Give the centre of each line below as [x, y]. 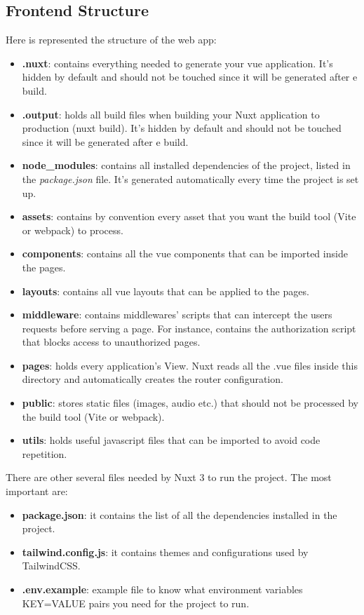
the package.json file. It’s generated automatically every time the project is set [190, 178]
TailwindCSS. [51, 566]
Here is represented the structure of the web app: [111, 40]
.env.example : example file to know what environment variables [162, 589]
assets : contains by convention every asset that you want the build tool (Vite [189, 216]
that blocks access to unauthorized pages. [111, 342]
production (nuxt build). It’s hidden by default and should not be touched [182, 128]
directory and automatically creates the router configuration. [153, 379]
